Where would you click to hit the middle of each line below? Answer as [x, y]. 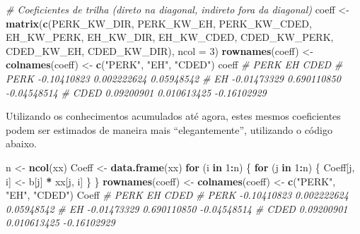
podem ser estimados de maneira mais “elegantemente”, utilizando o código [169, 129]
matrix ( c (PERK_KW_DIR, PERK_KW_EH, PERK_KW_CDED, [159, 23]
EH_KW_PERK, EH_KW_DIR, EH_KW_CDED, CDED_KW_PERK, [170, 37]
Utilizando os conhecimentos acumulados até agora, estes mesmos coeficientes [173, 116]
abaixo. [21, 143]
